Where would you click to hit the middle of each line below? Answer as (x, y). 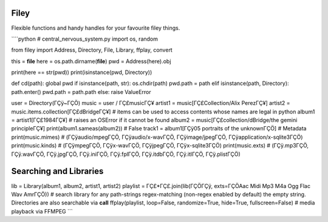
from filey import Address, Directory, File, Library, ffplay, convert (92, 50)
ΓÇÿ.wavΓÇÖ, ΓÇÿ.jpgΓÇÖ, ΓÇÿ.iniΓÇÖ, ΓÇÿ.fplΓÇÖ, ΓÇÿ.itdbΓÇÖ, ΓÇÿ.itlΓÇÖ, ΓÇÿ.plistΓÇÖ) (126, 154)
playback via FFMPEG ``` (42, 211)
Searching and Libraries (57, 171)
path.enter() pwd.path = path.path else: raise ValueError (81, 92)
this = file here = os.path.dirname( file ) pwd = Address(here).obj (91, 61)
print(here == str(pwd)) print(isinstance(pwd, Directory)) (82, 72)
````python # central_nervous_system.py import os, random (84, 39)
